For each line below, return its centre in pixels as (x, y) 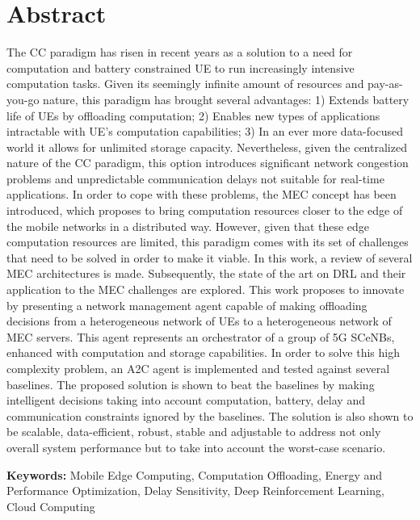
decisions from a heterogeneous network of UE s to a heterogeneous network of (199, 321)
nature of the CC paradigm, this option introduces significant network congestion (208, 163)
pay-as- (385, 84)
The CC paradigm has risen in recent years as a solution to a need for (180, 52)
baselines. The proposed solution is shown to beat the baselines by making (191, 384)
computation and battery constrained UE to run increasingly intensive (181, 67)
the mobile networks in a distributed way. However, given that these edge (188, 226)
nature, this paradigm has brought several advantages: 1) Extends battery (226, 99)
